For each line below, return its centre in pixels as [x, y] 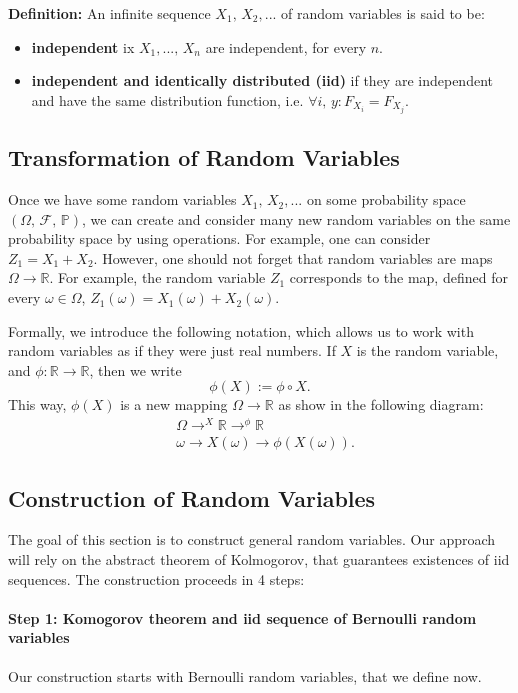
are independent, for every [286, 46]
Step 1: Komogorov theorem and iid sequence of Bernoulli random [242, 617]
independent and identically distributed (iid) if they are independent [262, 80]
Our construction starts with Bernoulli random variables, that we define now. [245, 675]
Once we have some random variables [122, 199]
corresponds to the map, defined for [398, 277]
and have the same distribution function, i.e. [167, 99]
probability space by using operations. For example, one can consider [219, 238]
